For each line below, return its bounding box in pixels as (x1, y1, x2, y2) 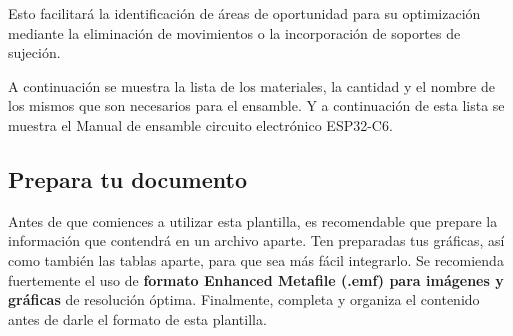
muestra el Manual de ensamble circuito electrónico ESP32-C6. (8, 114, 393, 135)
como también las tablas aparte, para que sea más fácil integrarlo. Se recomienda (8, 249, 504, 270)
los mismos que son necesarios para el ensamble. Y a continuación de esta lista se (8, 95, 505, 116)
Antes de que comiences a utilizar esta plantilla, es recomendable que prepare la (8, 210, 498, 231)
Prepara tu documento (8, 163, 247, 194)
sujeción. (8, 42, 61, 63)
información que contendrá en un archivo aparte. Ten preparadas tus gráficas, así (8, 230, 505, 251)
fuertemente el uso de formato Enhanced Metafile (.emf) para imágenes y (8, 269, 504, 290)
